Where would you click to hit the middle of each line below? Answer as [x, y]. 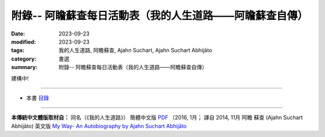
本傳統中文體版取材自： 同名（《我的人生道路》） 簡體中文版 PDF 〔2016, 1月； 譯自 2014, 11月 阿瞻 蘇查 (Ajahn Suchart [157, 118]
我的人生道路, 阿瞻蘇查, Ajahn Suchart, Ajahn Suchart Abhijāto [135, 50]
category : [24, 59]
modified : [23, 41]
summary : [24, 67]
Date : [18, 34]
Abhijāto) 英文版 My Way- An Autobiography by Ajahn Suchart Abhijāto [99, 126]
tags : [18, 50]
